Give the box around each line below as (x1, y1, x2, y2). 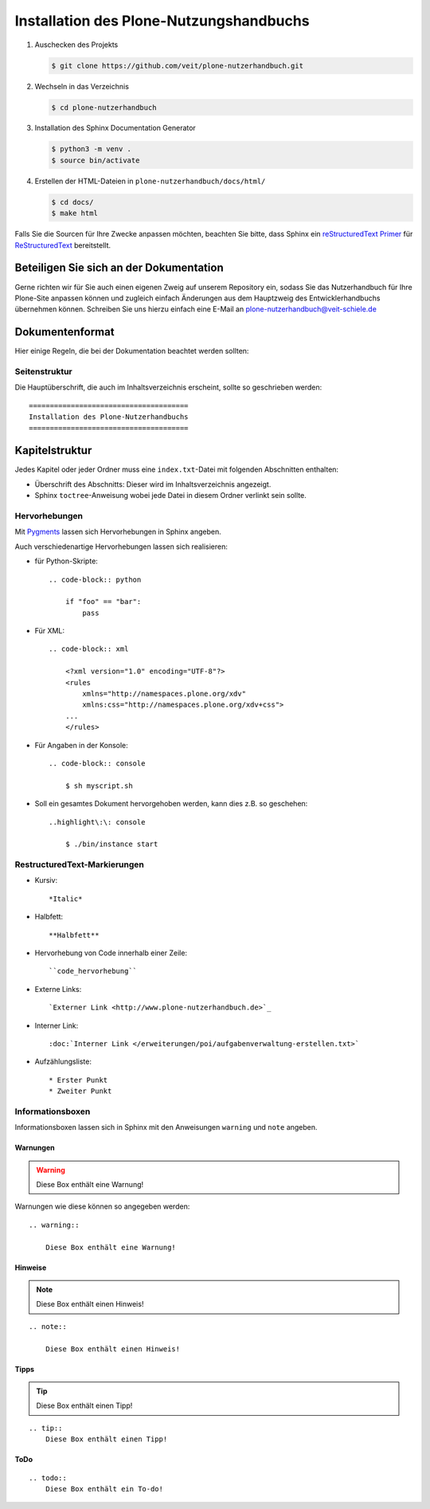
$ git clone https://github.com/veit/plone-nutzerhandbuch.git (51, 61, 304, 70)
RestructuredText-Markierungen (14, 859, 145, 870)
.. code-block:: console (49, 758, 146, 768)
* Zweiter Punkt (49, 1087, 112, 1095)
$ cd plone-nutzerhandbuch (51, 103, 157, 112)
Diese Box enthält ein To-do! (45, 1484, 163, 1493)
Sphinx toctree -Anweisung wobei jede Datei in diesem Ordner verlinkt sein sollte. (34, 491, 307, 500)
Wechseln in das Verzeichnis (34, 81, 129, 91)
